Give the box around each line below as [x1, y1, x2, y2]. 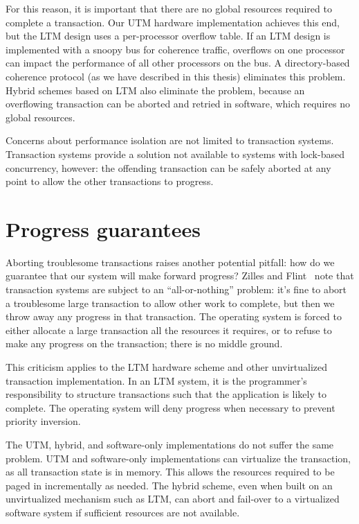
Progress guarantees [6, 214, 201, 243]
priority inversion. [6, 414, 81, 428]
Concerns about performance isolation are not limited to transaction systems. [6, 133, 334, 148]
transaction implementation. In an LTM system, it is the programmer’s [6, 373, 307, 387]
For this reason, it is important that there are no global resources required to [6, 1, 332, 15]
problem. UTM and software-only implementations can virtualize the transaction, [6, 451, 351, 465]
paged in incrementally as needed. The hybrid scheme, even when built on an [6, 478, 333, 492]
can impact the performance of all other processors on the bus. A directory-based [6, 55, 350, 70]
